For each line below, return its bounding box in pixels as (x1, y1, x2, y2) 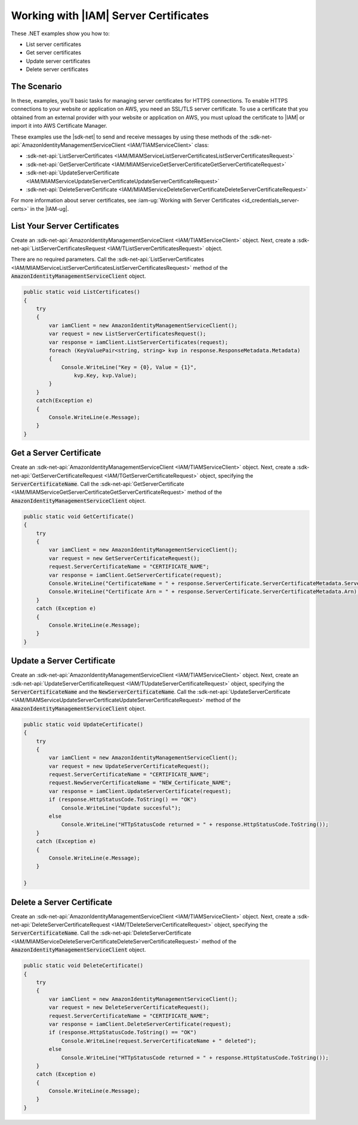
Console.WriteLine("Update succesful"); (61, 804, 181, 812)
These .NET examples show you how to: (11, 30, 110, 37)
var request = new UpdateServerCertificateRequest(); (48, 763, 209, 770)
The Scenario (11, 81, 62, 91)
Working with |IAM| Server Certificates (11, 9, 209, 22)
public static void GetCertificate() (23, 513, 134, 520)
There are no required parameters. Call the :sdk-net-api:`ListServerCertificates (11, 256, 204, 263)
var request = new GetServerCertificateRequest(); (48, 555, 200, 561)
